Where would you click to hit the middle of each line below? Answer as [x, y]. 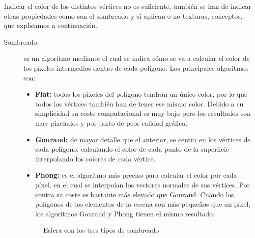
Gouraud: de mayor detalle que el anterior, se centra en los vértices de [143, 139]
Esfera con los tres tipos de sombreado [101, 230]
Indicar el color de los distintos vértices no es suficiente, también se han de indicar [128, 6]
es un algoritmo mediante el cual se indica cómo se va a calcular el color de [137, 58]
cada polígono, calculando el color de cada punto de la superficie [132, 149]
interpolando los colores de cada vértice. [95, 158]
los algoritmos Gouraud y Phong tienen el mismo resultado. [125, 213]
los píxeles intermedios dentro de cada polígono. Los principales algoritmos [136, 67]
